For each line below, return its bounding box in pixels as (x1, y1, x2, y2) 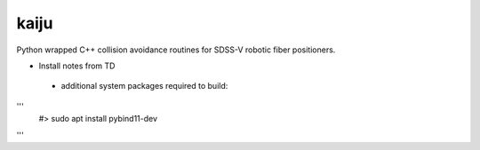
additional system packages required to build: (60, 81, 228, 91)
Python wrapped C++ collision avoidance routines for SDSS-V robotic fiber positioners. (16, 44, 336, 55)
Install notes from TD (38, 60, 116, 71)
